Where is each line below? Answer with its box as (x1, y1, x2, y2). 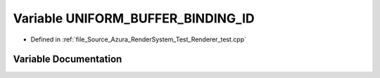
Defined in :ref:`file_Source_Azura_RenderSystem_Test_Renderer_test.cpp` (30, 35, 246, 44)
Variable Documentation (13, 53, 122, 65)
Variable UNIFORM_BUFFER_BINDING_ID (13, 11, 255, 26)
